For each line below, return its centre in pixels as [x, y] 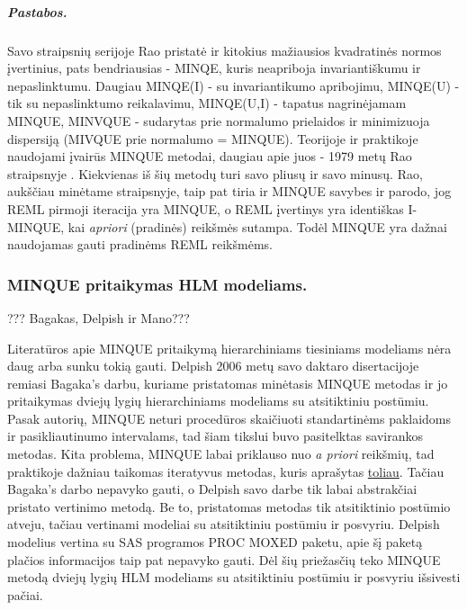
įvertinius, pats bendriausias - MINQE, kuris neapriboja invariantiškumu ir [214, 68]
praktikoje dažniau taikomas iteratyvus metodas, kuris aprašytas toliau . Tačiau [226, 471]
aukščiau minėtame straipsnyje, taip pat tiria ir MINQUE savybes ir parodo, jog [229, 191]
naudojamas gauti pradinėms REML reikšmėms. [140, 244]
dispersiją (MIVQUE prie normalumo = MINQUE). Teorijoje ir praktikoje [213, 138]
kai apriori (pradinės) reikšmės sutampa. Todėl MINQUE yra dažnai [257, 226]
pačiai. [25, 594]
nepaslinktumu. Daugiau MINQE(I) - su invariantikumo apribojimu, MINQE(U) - [233, 85]
